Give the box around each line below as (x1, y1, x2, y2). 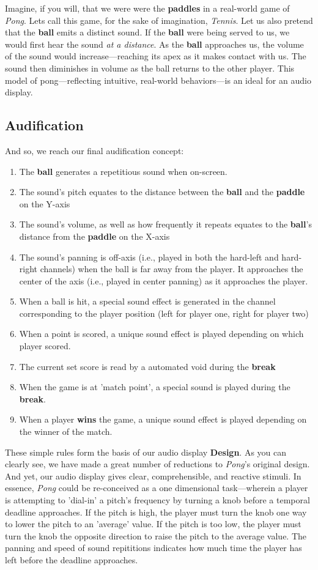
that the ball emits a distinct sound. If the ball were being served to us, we (5, 26, 290, 39)
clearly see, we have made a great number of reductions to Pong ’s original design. (5, 457, 310, 470)
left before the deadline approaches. (5, 553, 138, 566)
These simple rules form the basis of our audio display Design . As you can (5, 445, 287, 458)
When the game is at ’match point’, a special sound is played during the (19, 380, 290, 393)
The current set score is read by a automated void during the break (19, 360, 276, 372)
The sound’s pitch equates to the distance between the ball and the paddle (19, 185, 305, 198)
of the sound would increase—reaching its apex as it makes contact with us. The (5, 50, 306, 62)
